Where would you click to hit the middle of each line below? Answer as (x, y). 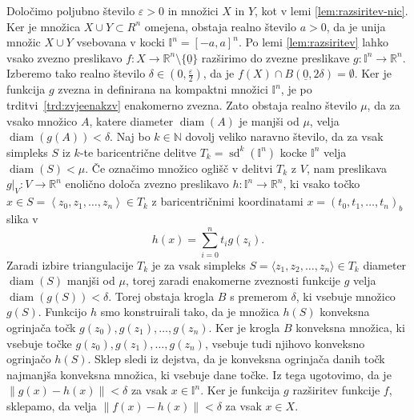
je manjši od (269, 120)
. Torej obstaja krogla (161, 296)
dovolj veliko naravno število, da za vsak (284, 136)
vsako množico (42, 120)
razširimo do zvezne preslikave (275, 57)
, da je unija (356, 26)
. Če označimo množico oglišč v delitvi (179, 168)
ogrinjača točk (41, 328)
